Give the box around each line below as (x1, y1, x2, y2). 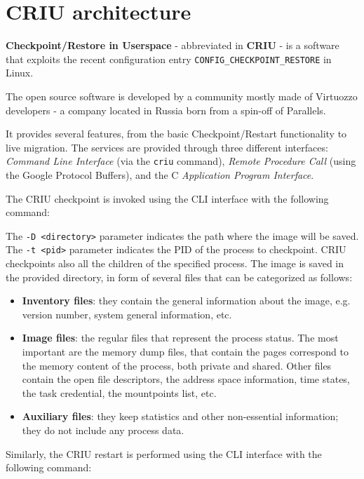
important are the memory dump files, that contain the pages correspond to (22, 344, 349, 359)
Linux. (6, 65, 34, 80)
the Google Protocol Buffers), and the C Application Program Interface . (6, 168, 314, 182)
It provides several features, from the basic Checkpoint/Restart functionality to (6, 126, 347, 141)
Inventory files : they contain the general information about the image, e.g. (22, 293, 351, 308)
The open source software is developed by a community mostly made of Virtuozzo (6, 88, 358, 103)
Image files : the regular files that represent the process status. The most (22, 330, 339, 345)
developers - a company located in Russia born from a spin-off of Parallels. (6, 102, 326, 117)
